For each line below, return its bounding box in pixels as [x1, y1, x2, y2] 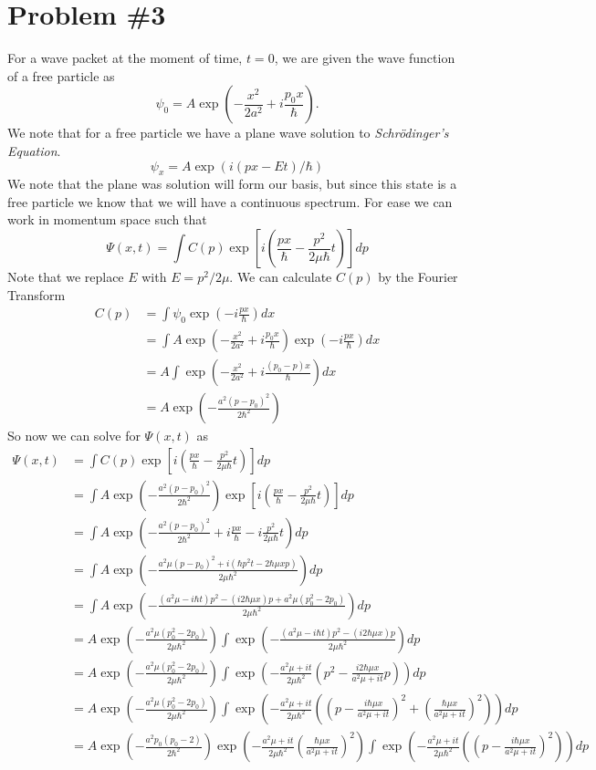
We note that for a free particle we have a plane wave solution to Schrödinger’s [7, 123, 449, 142]
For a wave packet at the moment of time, [7, 48, 243, 68]
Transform [7, 285, 66, 304]
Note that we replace [7, 267, 124, 286]
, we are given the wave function [274, 48, 455, 68]
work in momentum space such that [7, 210, 207, 229]
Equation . [7, 140, 61, 160]
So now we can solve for [7, 426, 141, 445]
